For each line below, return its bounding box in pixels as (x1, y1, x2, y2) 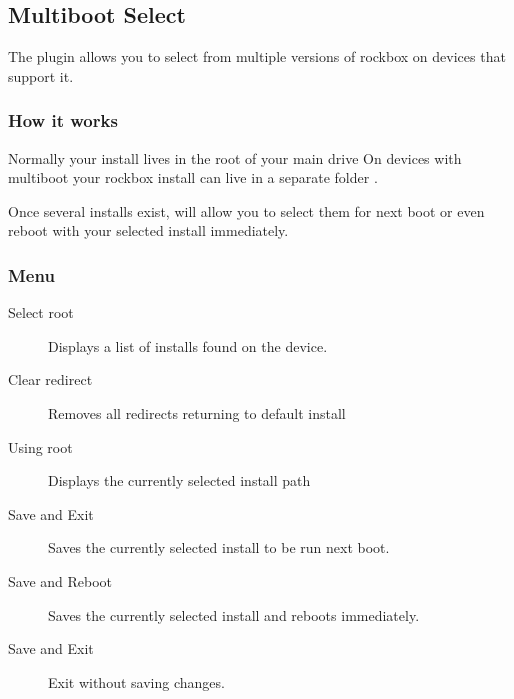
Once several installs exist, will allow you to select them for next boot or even (8, 200, 485, 221)
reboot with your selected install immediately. (8, 220, 289, 241)
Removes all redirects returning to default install (48, 402, 346, 423)
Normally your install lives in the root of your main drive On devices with (8, 147, 462, 168)
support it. (8, 65, 74, 86)
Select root (8, 302, 74, 323)
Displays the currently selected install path (48, 470, 311, 491)
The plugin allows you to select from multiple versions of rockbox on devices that (8, 46, 506, 67)
